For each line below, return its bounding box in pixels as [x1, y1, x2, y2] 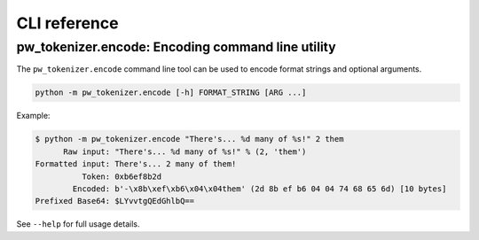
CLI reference [16, 13, 119, 33]
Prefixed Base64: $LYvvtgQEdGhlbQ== [35, 196, 195, 206]
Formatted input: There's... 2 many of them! [35, 159, 237, 169]
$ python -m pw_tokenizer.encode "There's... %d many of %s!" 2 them [35, 134, 344, 144]
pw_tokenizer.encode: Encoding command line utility [16, 39, 336, 55]
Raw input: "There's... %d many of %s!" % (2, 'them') [63, 146, 307, 157]
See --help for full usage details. [16, 219, 140, 229]
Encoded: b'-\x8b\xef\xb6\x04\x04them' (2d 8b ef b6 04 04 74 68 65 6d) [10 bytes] [72, 183, 447, 194]
